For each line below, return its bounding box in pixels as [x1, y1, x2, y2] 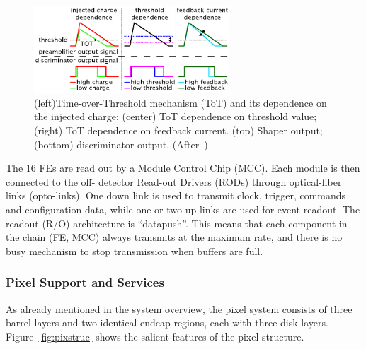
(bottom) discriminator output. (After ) [34, 136, 208, 151]
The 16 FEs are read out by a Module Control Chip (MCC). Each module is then [6, 160, 360, 175]
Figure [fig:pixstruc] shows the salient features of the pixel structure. [6, 329, 304, 343]
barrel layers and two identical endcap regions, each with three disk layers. [6, 315, 328, 330]
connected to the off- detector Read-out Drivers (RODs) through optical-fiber [6, 174, 342, 189]
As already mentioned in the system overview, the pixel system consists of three [6, 301, 353, 316]
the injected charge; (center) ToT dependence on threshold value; [34, 109, 317, 124]
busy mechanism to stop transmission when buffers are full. [6, 243, 263, 258]
